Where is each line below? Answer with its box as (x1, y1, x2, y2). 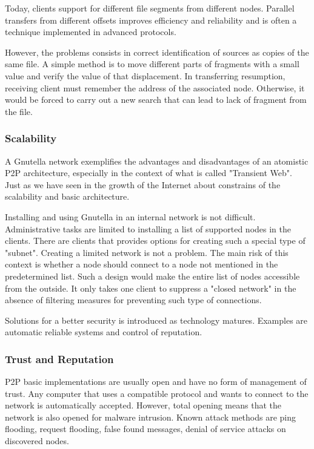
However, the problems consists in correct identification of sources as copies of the (5, 45, 309, 58)
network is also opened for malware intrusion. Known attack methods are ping (5, 410, 296, 423)
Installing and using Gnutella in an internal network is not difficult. (5, 210, 256, 223)
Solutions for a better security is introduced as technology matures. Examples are (5, 313, 308, 326)
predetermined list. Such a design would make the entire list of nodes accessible (5, 269, 300, 282)
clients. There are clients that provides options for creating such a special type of (5, 234, 306, 247)
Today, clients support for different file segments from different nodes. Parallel (5, 2, 295, 14)
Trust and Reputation (5, 351, 114, 366)
